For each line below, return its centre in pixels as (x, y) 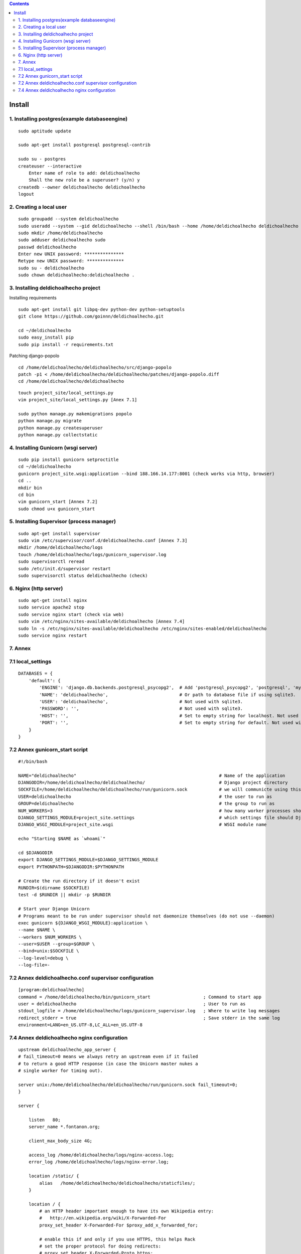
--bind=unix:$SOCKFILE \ (49, 951)
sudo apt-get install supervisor (59, 533)
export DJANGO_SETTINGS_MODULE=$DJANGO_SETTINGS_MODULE (88, 860)
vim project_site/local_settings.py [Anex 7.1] (78, 400)
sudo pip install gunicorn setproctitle (68, 459)
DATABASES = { (35, 674)
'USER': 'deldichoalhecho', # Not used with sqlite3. (141, 701)
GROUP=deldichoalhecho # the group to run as (146, 804)
